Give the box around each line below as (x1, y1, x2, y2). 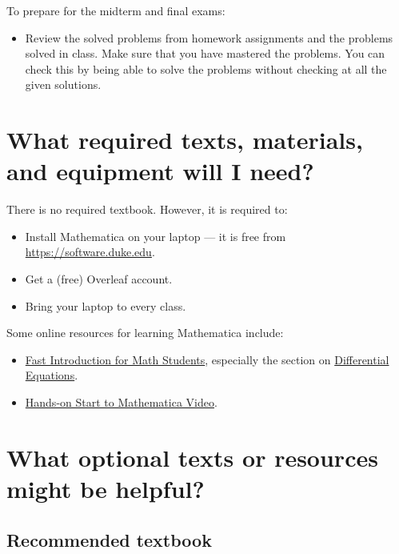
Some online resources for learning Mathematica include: (6, 324, 284, 341)
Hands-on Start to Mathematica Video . (25, 394, 217, 411)
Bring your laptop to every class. (25, 297, 186, 314)
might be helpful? (6, 472, 205, 504)
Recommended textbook (6, 527, 212, 552)
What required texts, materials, (6, 123, 363, 156)
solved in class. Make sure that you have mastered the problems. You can (25, 45, 385, 62)
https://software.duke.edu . (25, 243, 155, 260)
